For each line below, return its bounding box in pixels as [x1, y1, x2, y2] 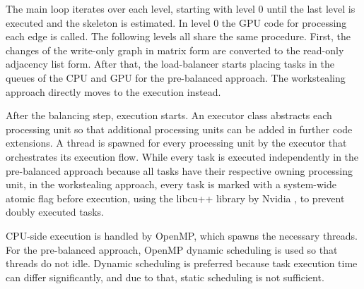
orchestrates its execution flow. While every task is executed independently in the [6, 149, 359, 164]
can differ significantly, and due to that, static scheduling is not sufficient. [6, 269, 324, 284]
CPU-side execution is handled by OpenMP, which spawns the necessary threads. [6, 228, 358, 242]
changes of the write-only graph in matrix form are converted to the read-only [6, 42, 344, 57]
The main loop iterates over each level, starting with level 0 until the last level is [6, 1, 356, 16]
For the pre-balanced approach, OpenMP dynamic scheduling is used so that [6, 242, 338, 257]
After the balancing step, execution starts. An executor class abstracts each [6, 108, 332, 123]
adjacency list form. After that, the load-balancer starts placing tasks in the [6, 56, 334, 71]
